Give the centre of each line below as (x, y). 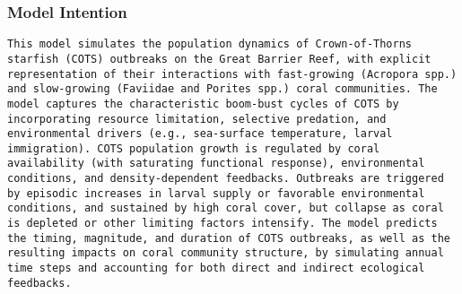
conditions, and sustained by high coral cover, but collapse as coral (226, 208)
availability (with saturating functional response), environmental (216, 164)
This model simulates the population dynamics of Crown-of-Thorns (210, 44)
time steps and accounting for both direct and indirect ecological (216, 268)
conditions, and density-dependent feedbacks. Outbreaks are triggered (226, 179)
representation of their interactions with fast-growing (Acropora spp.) (232, 74)
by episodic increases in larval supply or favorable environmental (216, 193)
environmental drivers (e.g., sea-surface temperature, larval (200, 134)
